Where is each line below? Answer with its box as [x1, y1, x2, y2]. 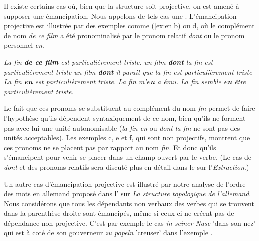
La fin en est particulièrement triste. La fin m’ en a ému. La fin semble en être [4, 76, 246, 87]
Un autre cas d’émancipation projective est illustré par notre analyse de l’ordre [4, 178, 246, 189]
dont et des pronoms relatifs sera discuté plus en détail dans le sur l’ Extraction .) [4, 161, 249, 172]
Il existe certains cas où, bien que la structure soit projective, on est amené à [4, 1, 239, 11]
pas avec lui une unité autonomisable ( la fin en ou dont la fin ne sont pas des [4, 122, 240, 133]
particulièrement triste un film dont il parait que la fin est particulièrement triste [4, 66, 252, 77]
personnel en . [4, 40, 44, 50]
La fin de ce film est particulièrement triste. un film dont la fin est [4, 56, 213, 67]
